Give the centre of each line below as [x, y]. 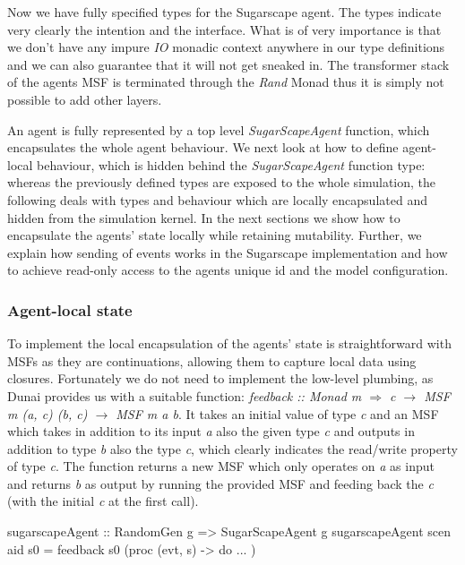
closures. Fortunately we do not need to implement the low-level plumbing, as [220, 378]
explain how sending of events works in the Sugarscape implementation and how [228, 252]
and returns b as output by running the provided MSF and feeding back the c [220, 483]
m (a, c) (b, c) [47, 413]
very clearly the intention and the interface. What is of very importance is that [224, 29]
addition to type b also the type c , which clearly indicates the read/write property [232, 448]
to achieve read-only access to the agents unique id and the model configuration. [228, 270]
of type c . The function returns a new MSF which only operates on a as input [221, 466]
